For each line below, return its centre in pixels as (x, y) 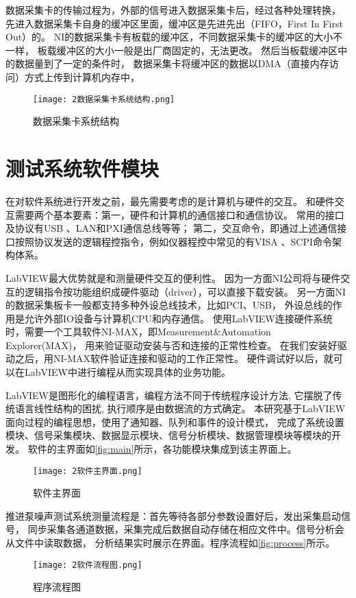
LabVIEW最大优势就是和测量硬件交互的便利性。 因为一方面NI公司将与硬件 (173, 277)
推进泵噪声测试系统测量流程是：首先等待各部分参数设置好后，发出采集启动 (173, 515)
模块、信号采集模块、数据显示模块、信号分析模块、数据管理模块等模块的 (168, 435)
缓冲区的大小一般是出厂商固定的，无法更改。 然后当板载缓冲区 (197, 50)
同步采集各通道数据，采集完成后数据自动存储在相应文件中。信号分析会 (186, 529)
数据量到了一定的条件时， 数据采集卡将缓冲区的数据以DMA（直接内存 (172, 63)
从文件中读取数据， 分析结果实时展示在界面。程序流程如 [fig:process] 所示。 (170, 543)
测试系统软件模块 (82, 168)
